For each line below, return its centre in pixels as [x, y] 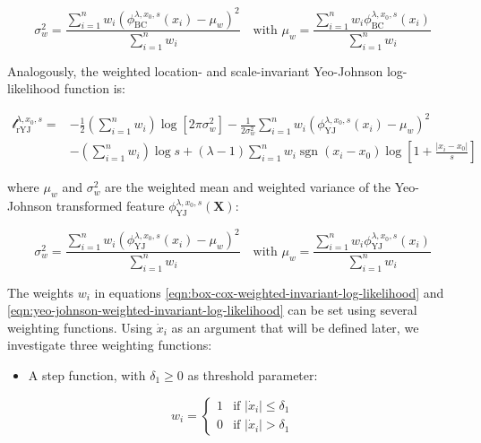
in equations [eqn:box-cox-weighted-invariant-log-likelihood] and [269, 292]
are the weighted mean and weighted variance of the [248, 187]
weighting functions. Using [80, 327]
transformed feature [110, 206]
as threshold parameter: [253, 374]
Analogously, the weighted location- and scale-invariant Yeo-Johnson [195, 70]
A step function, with [87, 374]
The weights [40, 292]
